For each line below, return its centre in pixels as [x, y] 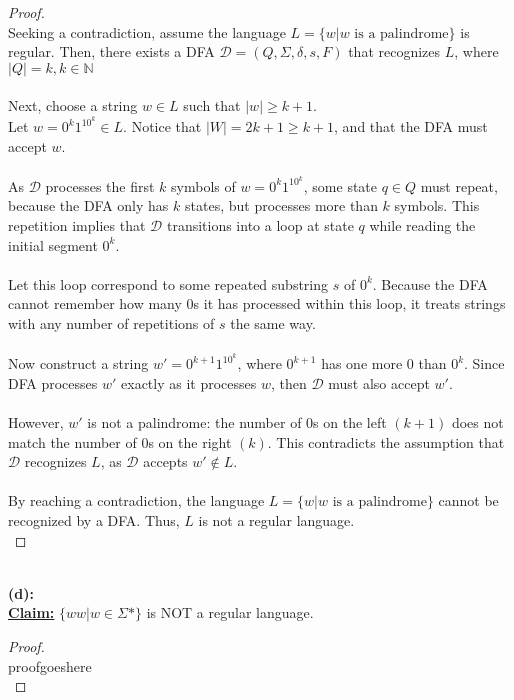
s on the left [350, 422]
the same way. [273, 323]
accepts [165, 461]
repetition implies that [77, 225]
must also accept [379, 382]
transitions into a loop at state [260, 225]
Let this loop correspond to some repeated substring [168, 283]
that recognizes [394, 51]
